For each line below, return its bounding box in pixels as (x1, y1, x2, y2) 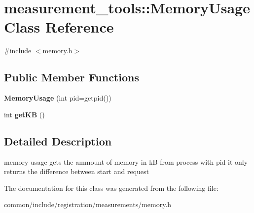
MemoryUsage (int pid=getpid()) (4, 93, 111, 103)
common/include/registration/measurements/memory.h (4, 199, 172, 210)
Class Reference (4, 17, 114, 37)
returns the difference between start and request (4, 166, 149, 177)
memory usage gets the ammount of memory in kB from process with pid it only (4, 156, 248, 167)
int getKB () (4, 109, 45, 119)
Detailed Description (4, 133, 112, 148)
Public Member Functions (4, 70, 139, 85)
